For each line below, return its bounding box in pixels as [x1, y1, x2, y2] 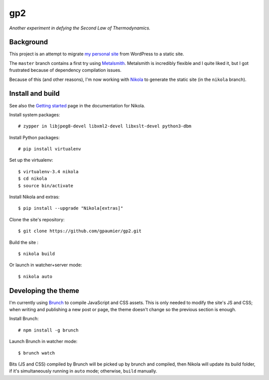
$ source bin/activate [18, 183, 74, 188]
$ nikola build [18, 251, 55, 257]
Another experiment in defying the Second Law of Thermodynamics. [9, 25, 150, 31]
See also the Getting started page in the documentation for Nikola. [9, 102, 145, 108]
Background [9, 38, 48, 46]
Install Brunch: [9, 316, 39, 322]
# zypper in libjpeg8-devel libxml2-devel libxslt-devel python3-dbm [18, 123, 192, 129]
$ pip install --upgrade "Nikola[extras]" [18, 205, 124, 211]
